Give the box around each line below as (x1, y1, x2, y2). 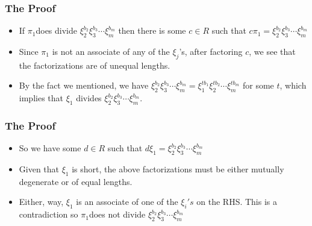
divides (76, 92, 102, 104)
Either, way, (19, 195, 64, 208)
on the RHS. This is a (196, 195, 277, 208)
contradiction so (19, 208, 78, 221)
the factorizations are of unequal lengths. (19, 58, 170, 71)
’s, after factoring (179, 45, 243, 58)
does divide (36, 24, 77, 37)
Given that (19, 163, 60, 175)
